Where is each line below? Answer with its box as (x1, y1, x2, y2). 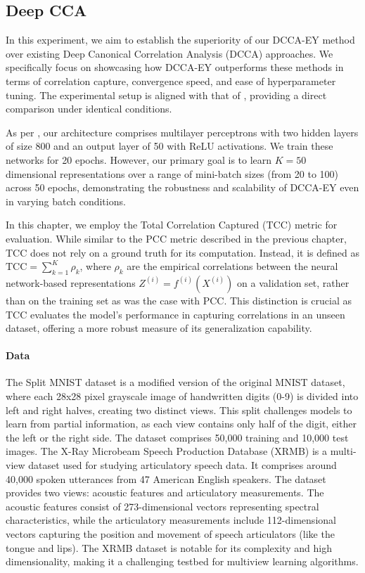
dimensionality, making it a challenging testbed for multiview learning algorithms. (6, 554, 359, 569)
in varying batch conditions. (6, 193, 126, 208)
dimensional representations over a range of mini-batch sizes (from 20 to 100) (6, 166, 339, 181)
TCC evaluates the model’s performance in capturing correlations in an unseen (6, 307, 345, 321)
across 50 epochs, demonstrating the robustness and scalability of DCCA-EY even (6, 180, 359, 195)
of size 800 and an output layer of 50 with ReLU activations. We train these (6, 139, 333, 153)
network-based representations (6, 275, 136, 290)
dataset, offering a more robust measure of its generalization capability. (6, 321, 312, 335)
